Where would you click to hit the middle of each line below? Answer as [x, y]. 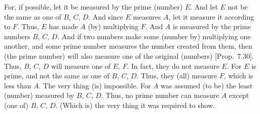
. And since [106, 16]
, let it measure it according [211, 16]
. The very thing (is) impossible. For [95, 85]
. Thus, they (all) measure [177, 76]
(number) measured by [39, 95]
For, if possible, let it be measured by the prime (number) [93, 7]
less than [18, 85]
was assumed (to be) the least [207, 85]
